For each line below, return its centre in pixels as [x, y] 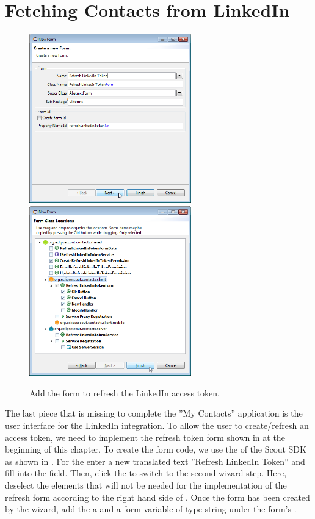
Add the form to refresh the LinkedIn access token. [125, 392]
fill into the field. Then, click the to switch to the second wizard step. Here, [146, 473]
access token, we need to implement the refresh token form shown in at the [145, 437]
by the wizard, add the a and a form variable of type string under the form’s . [151, 509]
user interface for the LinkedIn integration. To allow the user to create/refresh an [157, 425]
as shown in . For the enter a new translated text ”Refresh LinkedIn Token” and [155, 461]
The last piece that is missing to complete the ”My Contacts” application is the [154, 413]
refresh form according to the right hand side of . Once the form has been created [157, 497]
